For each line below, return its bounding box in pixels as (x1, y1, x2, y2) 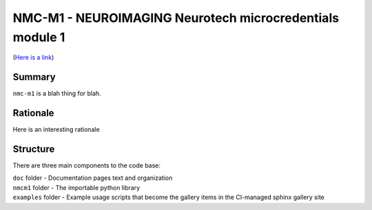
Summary (12, 71, 56, 83)
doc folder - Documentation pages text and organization (12, 174, 173, 182)
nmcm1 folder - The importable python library (12, 183, 141, 191)
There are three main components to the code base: (12, 161, 161, 170)
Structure (12, 143, 55, 154)
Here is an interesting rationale (12, 126, 100, 134)
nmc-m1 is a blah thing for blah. (12, 89, 101, 97)
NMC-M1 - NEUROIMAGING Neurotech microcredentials (12, 10, 340, 25)
